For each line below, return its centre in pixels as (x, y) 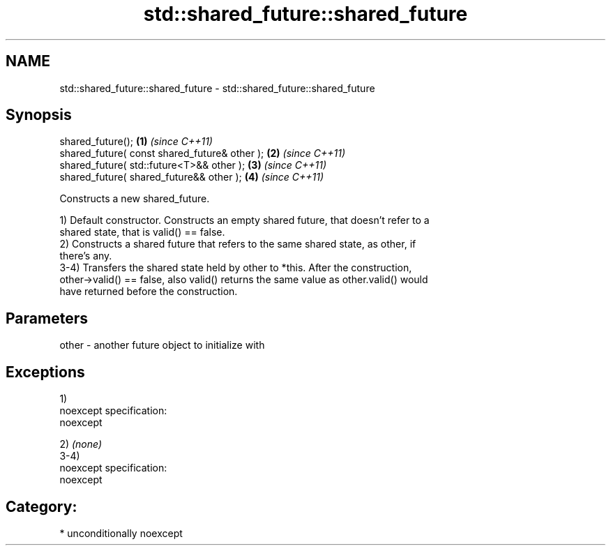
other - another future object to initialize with (162, 345)
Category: (42, 506)
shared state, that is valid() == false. (142, 232)
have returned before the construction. (149, 292)
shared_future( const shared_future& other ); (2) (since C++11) (203, 153)
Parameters (47, 318)
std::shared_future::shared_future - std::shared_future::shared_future (217, 88)
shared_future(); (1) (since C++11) (136, 142)
